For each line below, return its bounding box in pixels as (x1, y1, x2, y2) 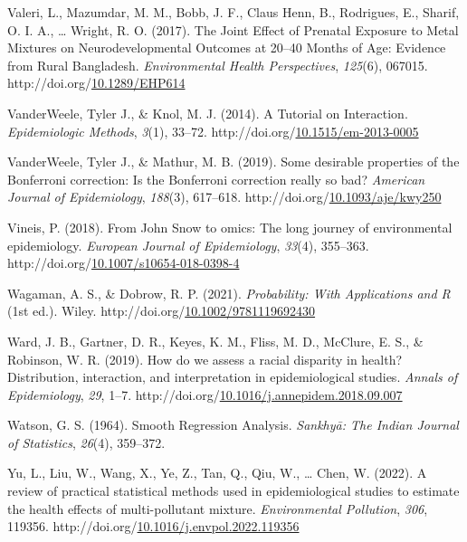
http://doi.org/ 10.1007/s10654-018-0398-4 (7, 253, 240, 272)
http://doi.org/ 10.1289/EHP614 (7, 73, 186, 92)
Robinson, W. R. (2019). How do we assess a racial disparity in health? (7, 349, 403, 368)
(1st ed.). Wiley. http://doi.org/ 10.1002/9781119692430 (7, 301, 316, 320)
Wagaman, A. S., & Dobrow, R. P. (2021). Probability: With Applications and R (7, 283, 451, 302)
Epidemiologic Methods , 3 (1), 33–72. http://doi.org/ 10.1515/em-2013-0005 (7, 121, 419, 140)
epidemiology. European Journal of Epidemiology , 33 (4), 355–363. (7, 235, 369, 254)
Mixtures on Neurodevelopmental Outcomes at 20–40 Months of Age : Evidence (7, 38, 446, 57)
